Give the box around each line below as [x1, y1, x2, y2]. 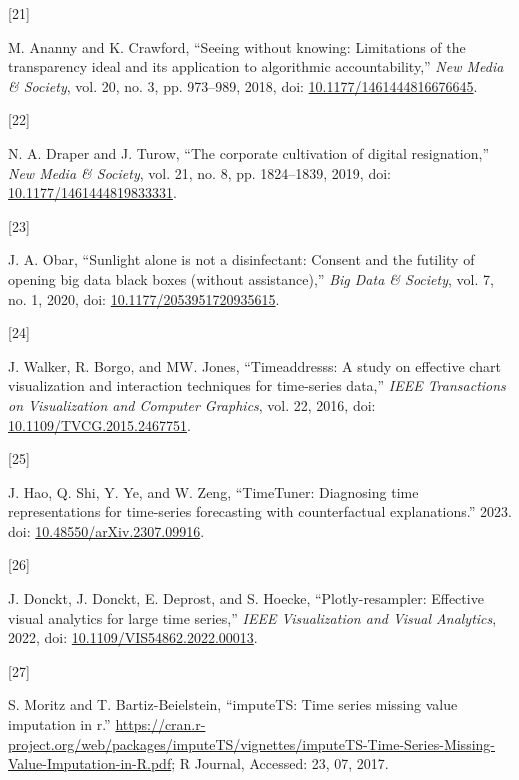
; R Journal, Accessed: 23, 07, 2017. [171, 753, 389, 774]
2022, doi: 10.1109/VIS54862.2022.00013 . [8, 627, 258, 648]
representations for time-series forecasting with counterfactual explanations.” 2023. [8, 501, 512, 522]
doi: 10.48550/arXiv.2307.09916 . [8, 520, 205, 541]
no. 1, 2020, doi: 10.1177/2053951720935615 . [8, 288, 280, 309]
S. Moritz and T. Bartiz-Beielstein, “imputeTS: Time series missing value [8, 694, 458, 715]
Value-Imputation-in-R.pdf [8, 753, 172, 774]
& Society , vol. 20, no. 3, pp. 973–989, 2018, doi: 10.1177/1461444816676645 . [8, 75, 478, 96]
